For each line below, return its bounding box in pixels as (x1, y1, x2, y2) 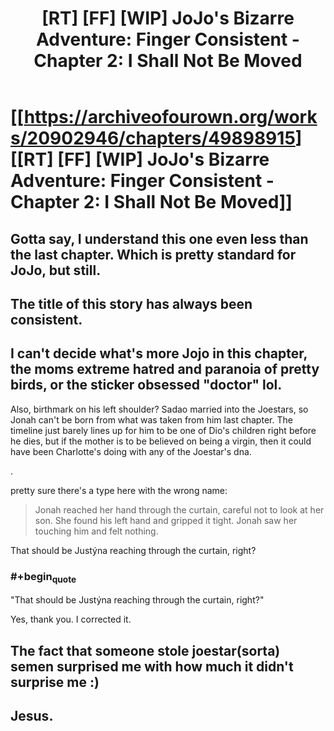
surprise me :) (10, 673, 100, 691)
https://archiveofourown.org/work (23, 106, 318, 129)
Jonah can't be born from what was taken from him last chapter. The (10, 413, 293, 426)
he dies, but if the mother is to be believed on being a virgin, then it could (10, 435, 312, 447)
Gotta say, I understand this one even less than (10, 230, 309, 247)
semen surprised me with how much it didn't (10, 658, 294, 675)
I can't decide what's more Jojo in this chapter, (10, 345, 308, 362)
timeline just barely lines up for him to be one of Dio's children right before (10, 424, 317, 436)
